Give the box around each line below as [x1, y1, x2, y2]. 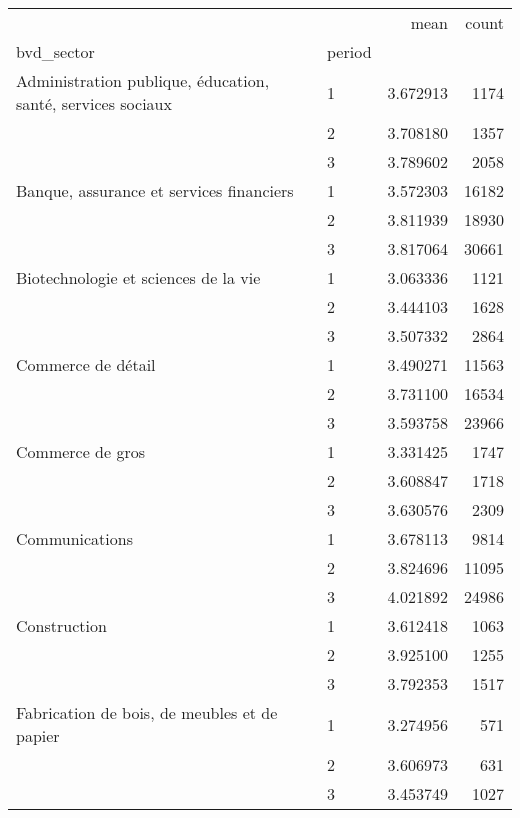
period [327, 40, 372, 63]
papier [16, 724, 60, 747]
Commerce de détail [16, 353, 156, 376]
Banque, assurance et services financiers [16, 179, 294, 202]
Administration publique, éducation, [16, 69, 270, 92]
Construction [16, 614, 107, 637]
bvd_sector [16, 40, 95, 63]
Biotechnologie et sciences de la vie [16, 266, 261, 289]
